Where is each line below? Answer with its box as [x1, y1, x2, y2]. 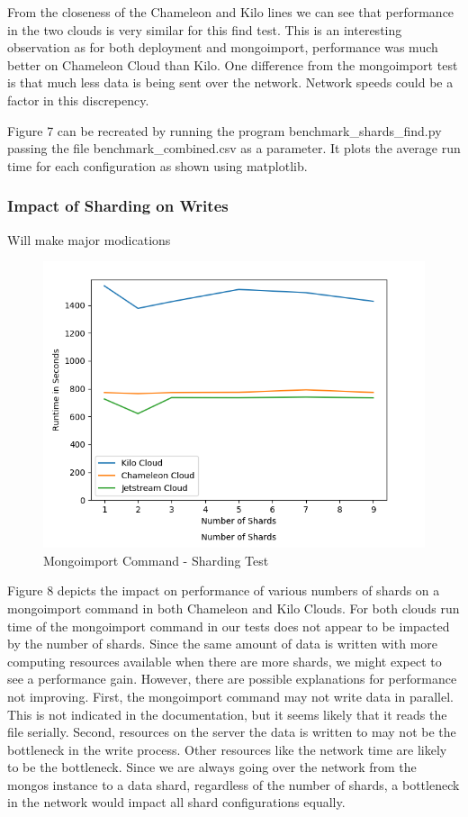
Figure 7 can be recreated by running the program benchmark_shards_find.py [7, 121, 442, 140]
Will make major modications [7, 230, 171, 249]
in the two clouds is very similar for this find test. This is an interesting [7, 20, 402, 39]
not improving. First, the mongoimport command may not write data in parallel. [7, 686, 454, 705]
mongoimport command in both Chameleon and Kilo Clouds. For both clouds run [7, 598, 460, 617]
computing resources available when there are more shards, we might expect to [7, 651, 442, 670]
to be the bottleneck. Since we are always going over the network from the [7, 758, 417, 776]
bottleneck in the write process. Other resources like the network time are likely [7, 740, 447, 758]
